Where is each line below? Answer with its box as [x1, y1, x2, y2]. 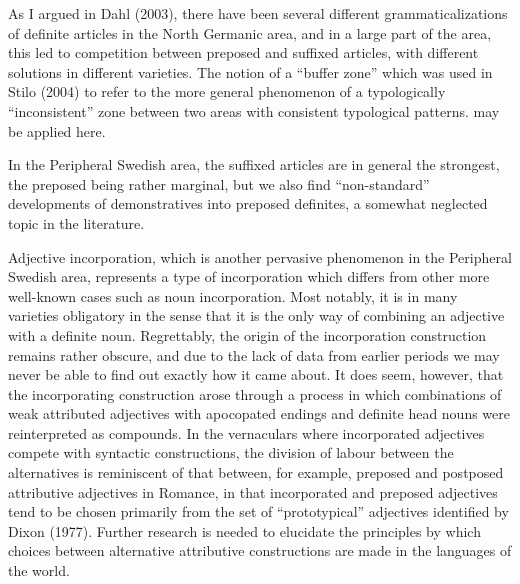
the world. [8, 560, 70, 581]
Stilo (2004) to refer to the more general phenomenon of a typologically [8, 81, 446, 102]
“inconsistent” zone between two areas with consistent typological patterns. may [8, 100, 500, 121]
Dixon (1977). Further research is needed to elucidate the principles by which [8, 520, 481, 541]
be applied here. [8, 120, 106, 141]
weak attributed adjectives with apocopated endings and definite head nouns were [8, 403, 510, 424]
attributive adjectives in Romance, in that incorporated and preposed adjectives [8, 481, 498, 502]
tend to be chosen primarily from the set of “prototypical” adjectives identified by [8, 501, 509, 522]
